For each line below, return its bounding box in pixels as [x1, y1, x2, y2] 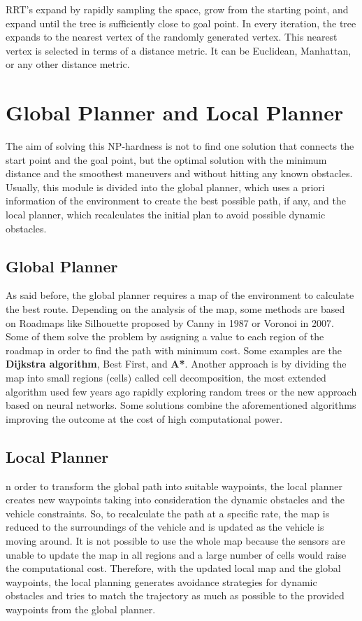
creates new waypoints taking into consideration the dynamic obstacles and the [6, 492, 345, 507]
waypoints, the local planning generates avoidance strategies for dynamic [6, 574, 317, 589]
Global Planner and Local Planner [6, 98, 344, 127]
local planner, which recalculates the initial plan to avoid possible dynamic [6, 207, 326, 222]
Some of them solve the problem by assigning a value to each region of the [6, 329, 324, 344]
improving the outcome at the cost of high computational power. [6, 411, 283, 426]
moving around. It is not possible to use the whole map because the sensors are [6, 533, 345, 547]
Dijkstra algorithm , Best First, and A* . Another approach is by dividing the [6, 356, 347, 371]
